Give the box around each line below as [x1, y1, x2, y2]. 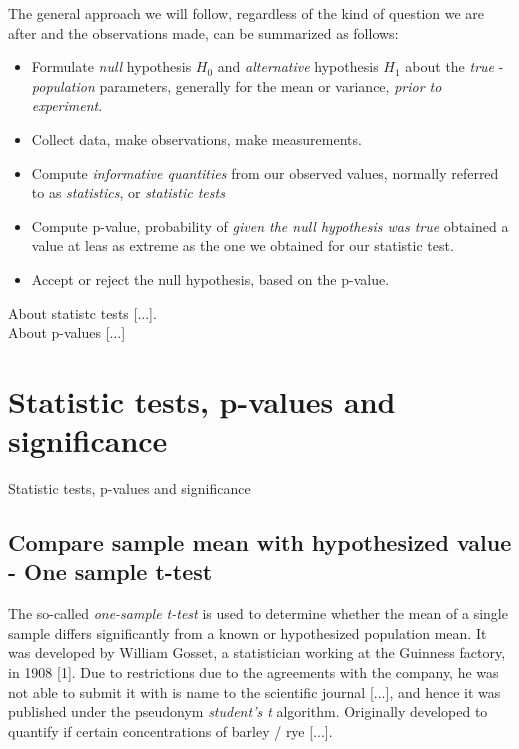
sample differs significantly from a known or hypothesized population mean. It [8, 622, 487, 643]
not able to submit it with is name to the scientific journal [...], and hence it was [8, 681, 501, 702]
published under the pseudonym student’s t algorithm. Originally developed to [8, 701, 488, 722]
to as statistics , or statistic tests [31, 182, 225, 203]
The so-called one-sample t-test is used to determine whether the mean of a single [8, 603, 508, 624]
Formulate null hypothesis [31, 56, 192, 77]
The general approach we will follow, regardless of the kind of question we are [8, 3, 485, 23]
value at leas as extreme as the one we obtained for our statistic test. [31, 235, 454, 256]
